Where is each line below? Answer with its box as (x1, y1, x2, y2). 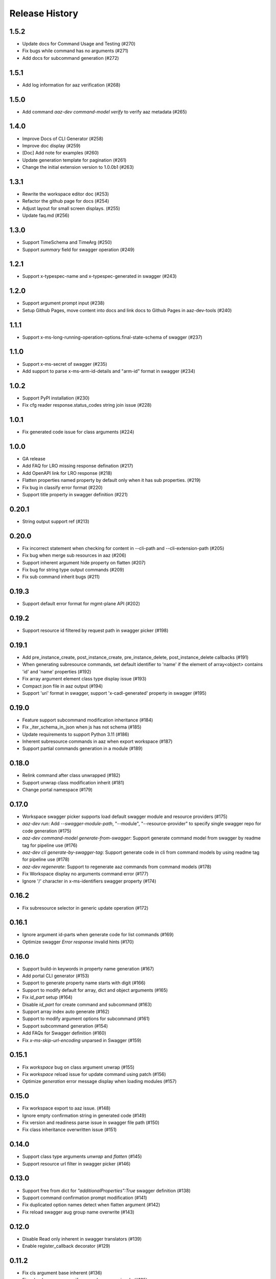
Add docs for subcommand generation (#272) (22, 55, 120, 61)
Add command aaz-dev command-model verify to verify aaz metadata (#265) (22, 108, 187, 115)
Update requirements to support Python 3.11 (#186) (22, 731, 130, 737)
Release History (9, 8, 79, 19)
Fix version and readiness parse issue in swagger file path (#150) (22, 1119, 159, 1126)
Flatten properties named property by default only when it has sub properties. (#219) (22, 477, 201, 483)
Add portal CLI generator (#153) (22, 973, 89, 979)
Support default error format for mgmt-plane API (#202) (22, 601, 141, 607)
